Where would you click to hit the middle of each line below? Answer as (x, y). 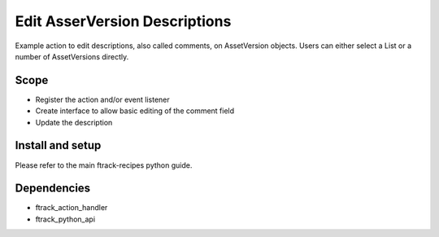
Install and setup (58, 145)
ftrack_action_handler (72, 208)
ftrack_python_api (65, 219)
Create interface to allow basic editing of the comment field (135, 111)
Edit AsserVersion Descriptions (123, 21)
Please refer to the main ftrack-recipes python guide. (104, 165)
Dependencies (53, 189)
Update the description (74, 122)
